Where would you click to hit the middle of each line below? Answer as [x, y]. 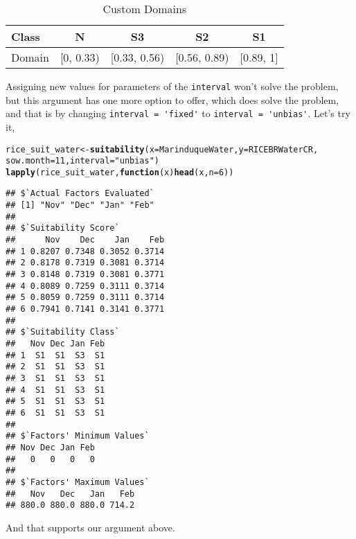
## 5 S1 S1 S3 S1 [55, 401]
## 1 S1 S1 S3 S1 [55, 355]
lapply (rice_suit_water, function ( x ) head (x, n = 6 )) [120, 172]
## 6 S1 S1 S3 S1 [55, 413]
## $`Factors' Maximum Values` [78, 482]
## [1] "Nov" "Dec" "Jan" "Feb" [80, 205]
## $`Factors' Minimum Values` [78, 436]
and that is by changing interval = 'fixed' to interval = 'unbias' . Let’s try [178, 113]
